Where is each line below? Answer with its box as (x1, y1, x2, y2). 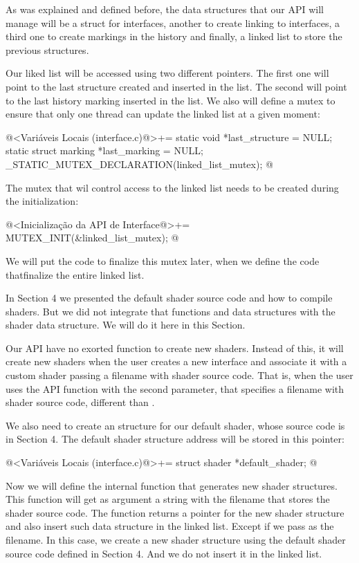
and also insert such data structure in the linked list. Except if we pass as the (6, 519, 334, 533)
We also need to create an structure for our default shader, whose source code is (6, 418, 345, 432)
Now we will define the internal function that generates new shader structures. (6, 478, 338, 492)
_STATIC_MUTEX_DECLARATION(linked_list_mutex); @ (6, 156, 273, 171)
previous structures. (6, 42, 89, 57)
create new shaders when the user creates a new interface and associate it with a (6, 354, 347, 369)
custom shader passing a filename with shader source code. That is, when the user (6, 368, 353, 382)
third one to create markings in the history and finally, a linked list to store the (6, 29, 342, 44)
